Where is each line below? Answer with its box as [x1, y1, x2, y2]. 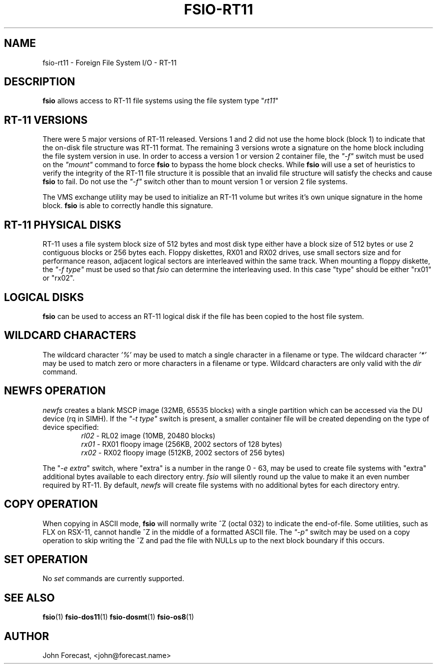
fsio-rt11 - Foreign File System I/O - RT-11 [42, 58, 177, 67]
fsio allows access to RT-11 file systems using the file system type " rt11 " [42, 96, 278, 105]
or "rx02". [42, 274, 75, 283]
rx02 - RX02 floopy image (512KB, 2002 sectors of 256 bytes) [81, 448, 285, 457]
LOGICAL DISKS [4, 291, 84, 304]
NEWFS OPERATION [4, 384, 106, 397]
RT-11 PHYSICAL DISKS [4, 218, 121, 231]
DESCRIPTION [4, 75, 75, 88]
